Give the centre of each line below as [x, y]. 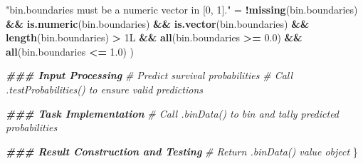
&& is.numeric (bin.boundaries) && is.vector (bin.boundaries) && [158, 23]
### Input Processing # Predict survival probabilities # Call [149, 75]
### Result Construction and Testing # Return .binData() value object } [182, 151]
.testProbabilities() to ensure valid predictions [104, 89]
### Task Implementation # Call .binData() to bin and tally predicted [173, 113]
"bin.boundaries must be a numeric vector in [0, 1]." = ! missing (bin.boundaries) [182, 9]
